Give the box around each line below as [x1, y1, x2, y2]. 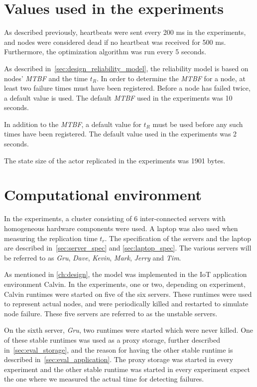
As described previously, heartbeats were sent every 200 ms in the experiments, [4, 27, 246, 37]
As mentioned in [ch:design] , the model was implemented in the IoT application [4, 269, 247, 279]
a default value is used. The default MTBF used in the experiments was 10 [4, 92, 233, 103]
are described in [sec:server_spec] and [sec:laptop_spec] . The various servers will [4, 243, 252, 253]
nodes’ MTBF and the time [4, 73, 88, 83]
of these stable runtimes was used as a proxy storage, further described [4, 334, 221, 345]
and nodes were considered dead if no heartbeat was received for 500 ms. [4, 36, 226, 47]
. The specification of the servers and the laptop [105, 233, 252, 243]
